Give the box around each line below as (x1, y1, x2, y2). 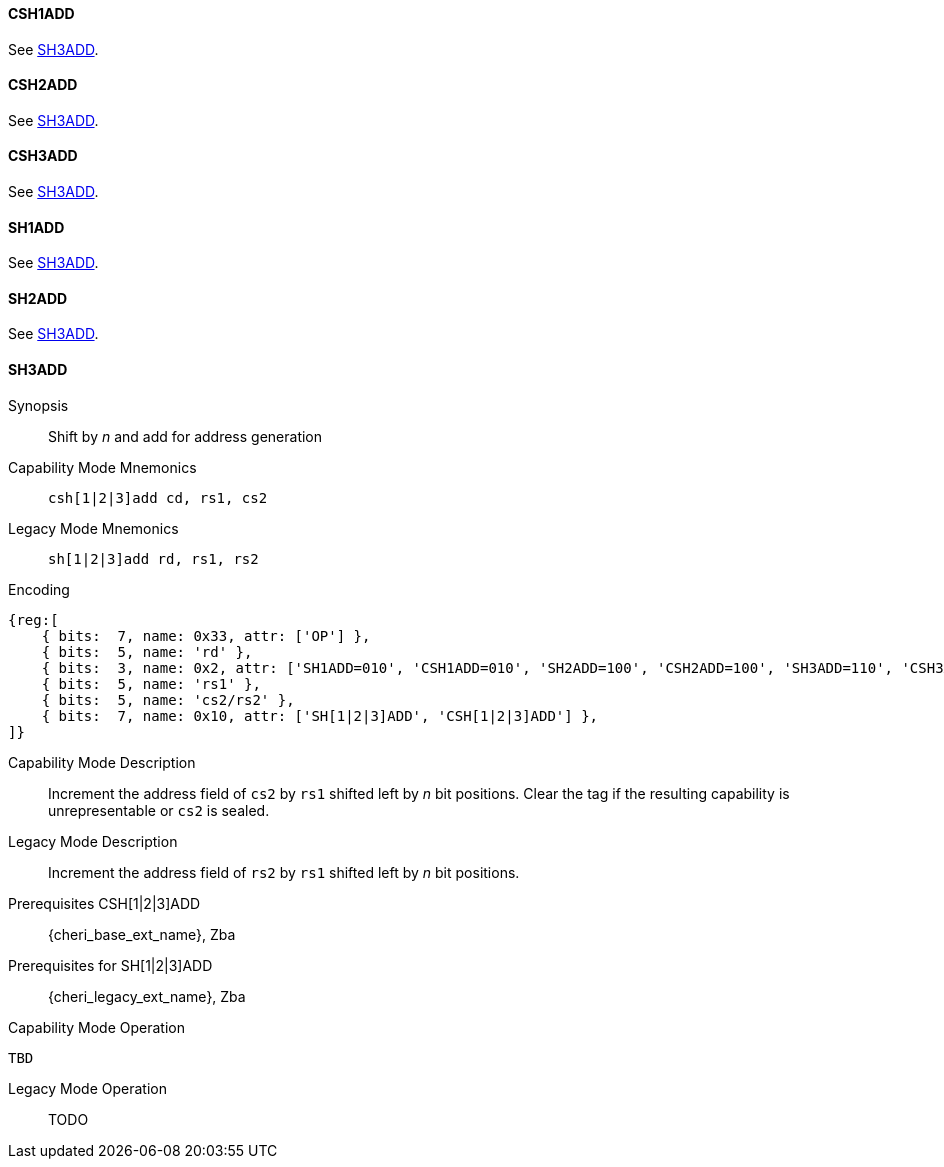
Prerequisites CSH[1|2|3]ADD (8, 894, 201, 912)
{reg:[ (8, 611, 59, 628)
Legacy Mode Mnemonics (8, 519, 179, 537)
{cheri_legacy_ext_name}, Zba (48, 987, 246, 1005)
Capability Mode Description (8, 753, 196, 771)
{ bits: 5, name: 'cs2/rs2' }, (41, 691, 295, 708)
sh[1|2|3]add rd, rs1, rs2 (48, 550, 259, 567)
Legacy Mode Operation (8, 1079, 167, 1097)
